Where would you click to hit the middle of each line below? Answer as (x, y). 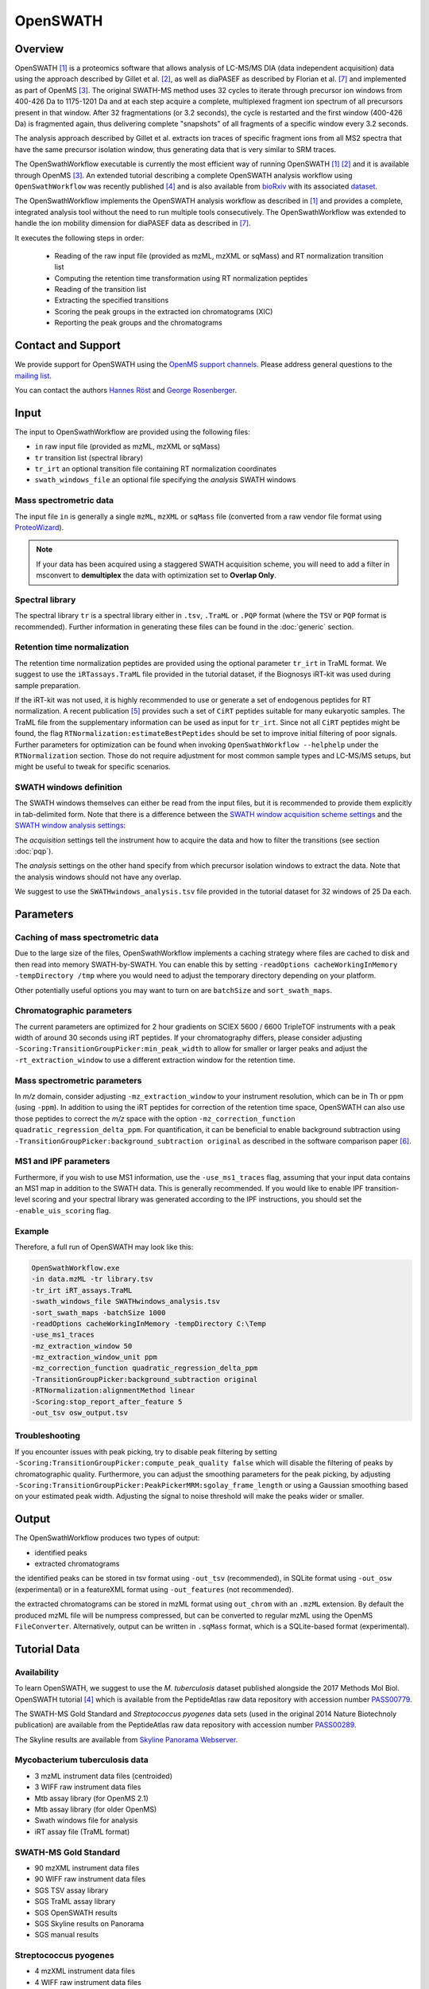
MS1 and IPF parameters (62, 1162)
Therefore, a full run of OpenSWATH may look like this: (104, 1247)
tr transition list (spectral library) (89, 457)
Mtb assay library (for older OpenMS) (96, 1809)
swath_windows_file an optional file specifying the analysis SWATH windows (165, 480)
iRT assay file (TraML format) (82, 1831)
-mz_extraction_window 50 (82, 1346)
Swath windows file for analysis (86, 1820)
